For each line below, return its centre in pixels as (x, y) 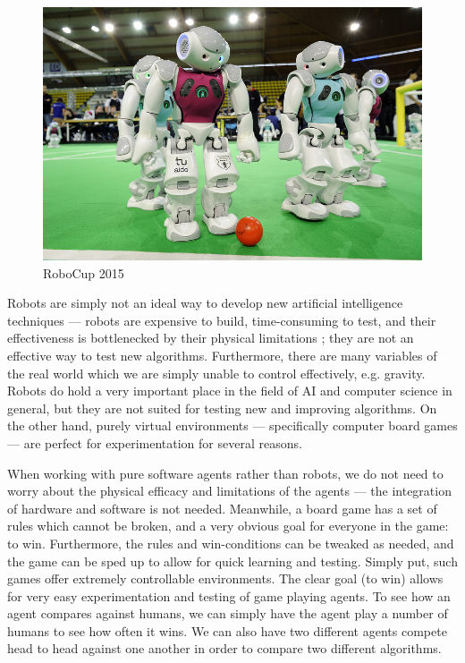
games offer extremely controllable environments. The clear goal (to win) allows (225, 578)
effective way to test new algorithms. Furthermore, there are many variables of (222, 355)
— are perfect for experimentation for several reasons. (155, 442)
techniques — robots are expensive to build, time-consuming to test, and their (222, 320)
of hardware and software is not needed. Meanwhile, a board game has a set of (222, 508)
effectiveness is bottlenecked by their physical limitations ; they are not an (211, 338)
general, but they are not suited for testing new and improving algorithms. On (222, 408)
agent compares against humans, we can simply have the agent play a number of (228, 613)
